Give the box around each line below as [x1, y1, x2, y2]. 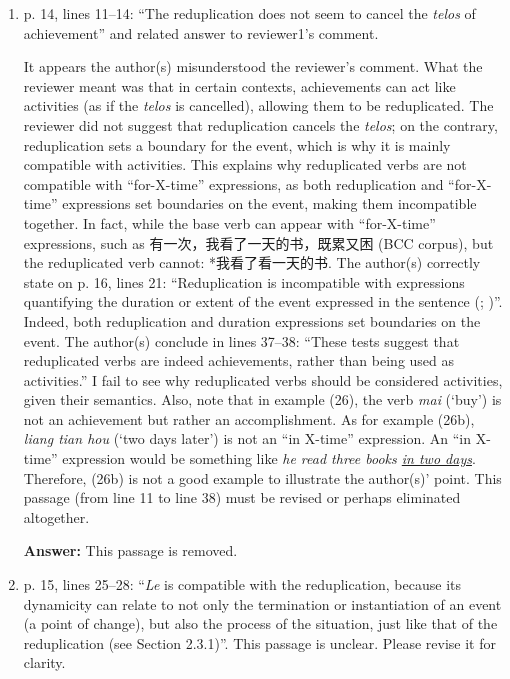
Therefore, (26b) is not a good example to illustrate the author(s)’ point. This [23, 467, 502, 488]
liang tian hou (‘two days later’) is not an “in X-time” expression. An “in [23, 428, 471, 449]
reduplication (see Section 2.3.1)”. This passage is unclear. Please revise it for [23, 632, 496, 653]
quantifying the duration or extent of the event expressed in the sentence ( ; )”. [23, 291, 503, 312]
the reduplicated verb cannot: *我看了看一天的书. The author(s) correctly [23, 252, 481, 273]
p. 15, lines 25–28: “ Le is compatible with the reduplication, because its [23, 574, 461, 595]
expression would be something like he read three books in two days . [62, 448, 476, 469]
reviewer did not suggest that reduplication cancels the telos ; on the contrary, [23, 114, 498, 135]
